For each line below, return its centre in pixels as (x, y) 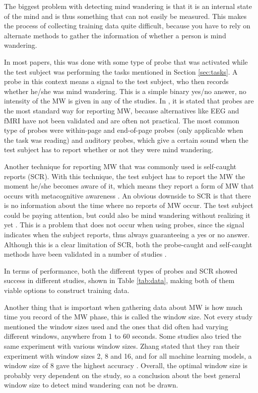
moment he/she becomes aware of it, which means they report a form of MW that (129, 186)
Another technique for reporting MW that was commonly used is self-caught (120, 166)
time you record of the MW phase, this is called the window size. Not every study (128, 317)
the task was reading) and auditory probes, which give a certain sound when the (126, 140)
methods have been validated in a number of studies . (85, 254)
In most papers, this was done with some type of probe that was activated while (126, 61)
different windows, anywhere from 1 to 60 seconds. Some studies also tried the (123, 336)
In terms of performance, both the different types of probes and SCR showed (121, 270)
